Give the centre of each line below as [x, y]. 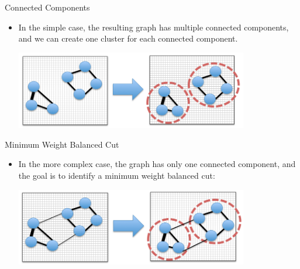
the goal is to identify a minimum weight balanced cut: [117, 176]
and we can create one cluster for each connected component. [128, 38]
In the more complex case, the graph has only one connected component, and [157, 164]
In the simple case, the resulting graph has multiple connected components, [154, 27]
